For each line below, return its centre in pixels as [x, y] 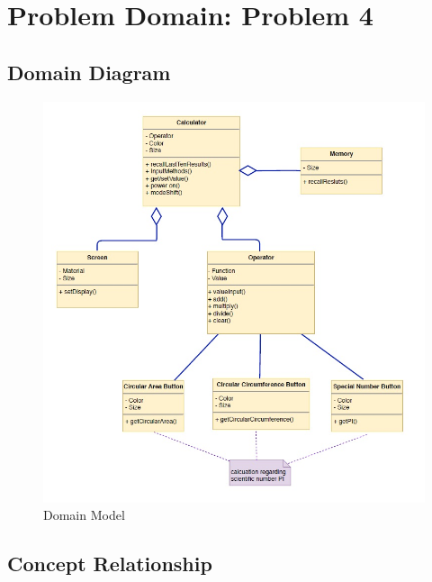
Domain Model [84, 515]
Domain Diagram [89, 72]
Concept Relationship [110, 564]
